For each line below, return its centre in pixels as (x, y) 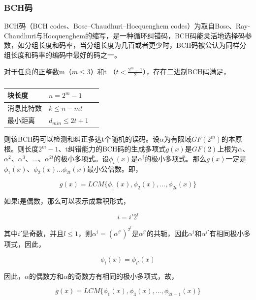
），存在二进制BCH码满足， (187, 71)
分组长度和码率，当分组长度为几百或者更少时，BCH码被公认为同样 (132, 45)
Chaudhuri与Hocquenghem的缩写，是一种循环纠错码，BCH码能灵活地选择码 (125, 35)
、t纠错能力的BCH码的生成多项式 (112, 149)
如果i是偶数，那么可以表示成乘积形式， (67, 201)
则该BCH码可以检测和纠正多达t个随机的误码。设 (82, 139)
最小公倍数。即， (114, 168)
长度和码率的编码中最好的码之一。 (66, 55)
